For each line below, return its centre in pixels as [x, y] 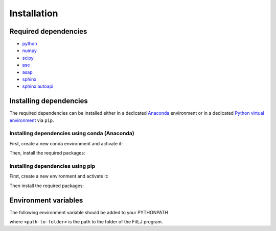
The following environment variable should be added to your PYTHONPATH [89, 212]
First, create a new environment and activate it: [59, 176]
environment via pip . [32, 120]
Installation [34, 13]
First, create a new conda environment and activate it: [66, 143]
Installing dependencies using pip [52, 166]
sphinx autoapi [38, 86]
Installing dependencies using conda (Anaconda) [72, 134]
